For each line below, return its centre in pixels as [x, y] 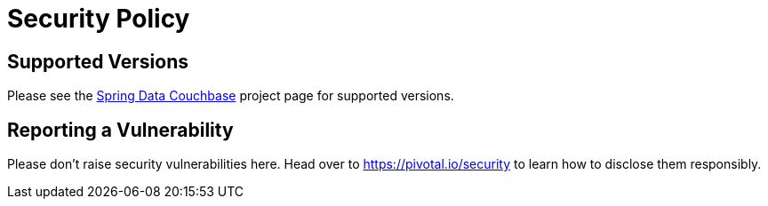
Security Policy [99, 19]
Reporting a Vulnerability [120, 130]
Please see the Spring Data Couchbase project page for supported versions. [231, 96]
